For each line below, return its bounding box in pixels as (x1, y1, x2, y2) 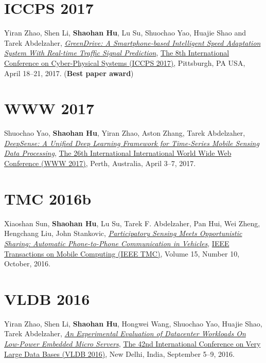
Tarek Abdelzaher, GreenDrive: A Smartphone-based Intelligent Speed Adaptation (4, 37, 261, 48)
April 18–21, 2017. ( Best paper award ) (4, 67, 134, 78)
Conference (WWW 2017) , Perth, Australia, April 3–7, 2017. (4, 158, 196, 168)
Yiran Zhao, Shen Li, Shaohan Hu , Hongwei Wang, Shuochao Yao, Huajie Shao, (4, 318, 262, 329)
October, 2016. (4, 258, 50, 269)
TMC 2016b (4, 188, 92, 209)
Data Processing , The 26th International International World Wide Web (4, 148, 232, 158)
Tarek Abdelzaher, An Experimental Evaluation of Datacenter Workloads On (4, 328, 246, 339)
